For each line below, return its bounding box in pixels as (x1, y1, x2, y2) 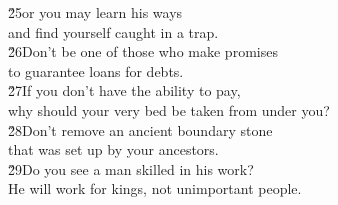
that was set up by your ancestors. (8, 139, 219, 160)
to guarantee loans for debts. (8, 60, 184, 81)
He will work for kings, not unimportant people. (8, 178, 302, 199)
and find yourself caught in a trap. (8, 21, 219, 42)
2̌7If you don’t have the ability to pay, (8, 80, 241, 101)
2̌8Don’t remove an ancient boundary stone (8, 119, 273, 140)
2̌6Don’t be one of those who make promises (8, 41, 278, 62)
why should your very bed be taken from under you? (8, 99, 330, 120)
